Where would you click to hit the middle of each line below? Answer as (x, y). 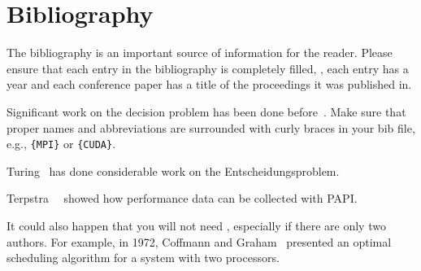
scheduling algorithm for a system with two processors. (143, 258)
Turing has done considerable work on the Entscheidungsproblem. (173, 170)
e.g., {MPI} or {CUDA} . (61, 144)
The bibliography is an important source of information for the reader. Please (200, 52)
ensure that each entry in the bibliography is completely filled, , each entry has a (208, 68)
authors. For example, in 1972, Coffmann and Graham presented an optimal (199, 241)
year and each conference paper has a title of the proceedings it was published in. (209, 84)
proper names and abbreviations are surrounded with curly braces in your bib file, (211, 127)
